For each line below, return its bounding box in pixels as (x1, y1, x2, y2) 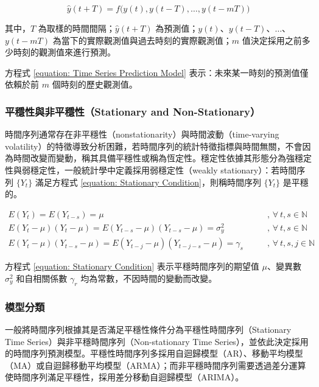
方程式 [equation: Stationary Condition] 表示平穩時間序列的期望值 (5, 260, 259, 273)
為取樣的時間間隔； (38, 22, 115, 34)
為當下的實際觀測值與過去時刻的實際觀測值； (52, 33, 232, 46)
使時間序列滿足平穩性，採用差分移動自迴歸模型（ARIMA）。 (5, 371, 244, 383)
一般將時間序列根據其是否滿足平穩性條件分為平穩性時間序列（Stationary (5, 322, 292, 335)
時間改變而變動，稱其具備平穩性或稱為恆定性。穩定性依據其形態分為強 (13, 152, 295, 164)
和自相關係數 (16, 271, 68, 284)
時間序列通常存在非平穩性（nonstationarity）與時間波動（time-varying (5, 128, 279, 141)
